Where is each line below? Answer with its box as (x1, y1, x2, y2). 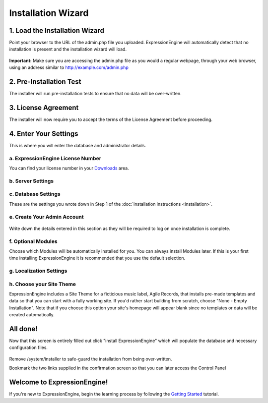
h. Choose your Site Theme (9, 281, 76, 288)
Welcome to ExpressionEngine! (9, 378, 108, 387)
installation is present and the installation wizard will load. (9, 46, 127, 52)
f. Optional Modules (9, 238, 58, 245)
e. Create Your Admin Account (9, 213, 84, 220)
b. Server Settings (9, 177, 54, 184)
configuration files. (9, 345, 48, 350)
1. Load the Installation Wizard (9, 26, 104, 35)
